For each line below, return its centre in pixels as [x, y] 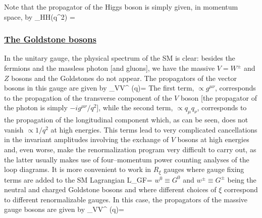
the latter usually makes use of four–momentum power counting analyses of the [127, 159]
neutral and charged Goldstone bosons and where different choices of [110, 189]
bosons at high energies [213, 139]
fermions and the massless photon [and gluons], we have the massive [110, 68]
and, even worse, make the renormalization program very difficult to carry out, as [130, 149]
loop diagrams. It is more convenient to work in [78, 169]
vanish [14, 129]
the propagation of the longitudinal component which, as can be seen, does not [126, 120]
